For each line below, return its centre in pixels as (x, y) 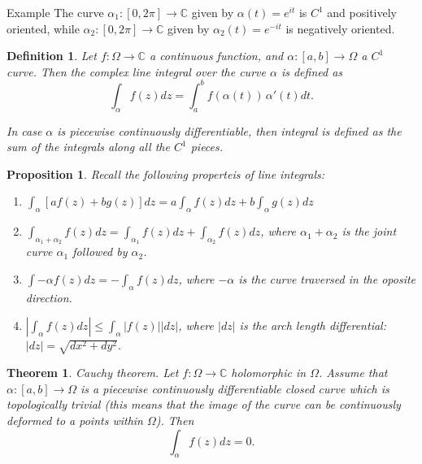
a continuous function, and (216, 56)
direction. (49, 297)
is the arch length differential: (313, 325)
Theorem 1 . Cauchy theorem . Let (93, 373)
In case (24, 130)
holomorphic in (269, 373)
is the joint (369, 231)
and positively (362, 12)
